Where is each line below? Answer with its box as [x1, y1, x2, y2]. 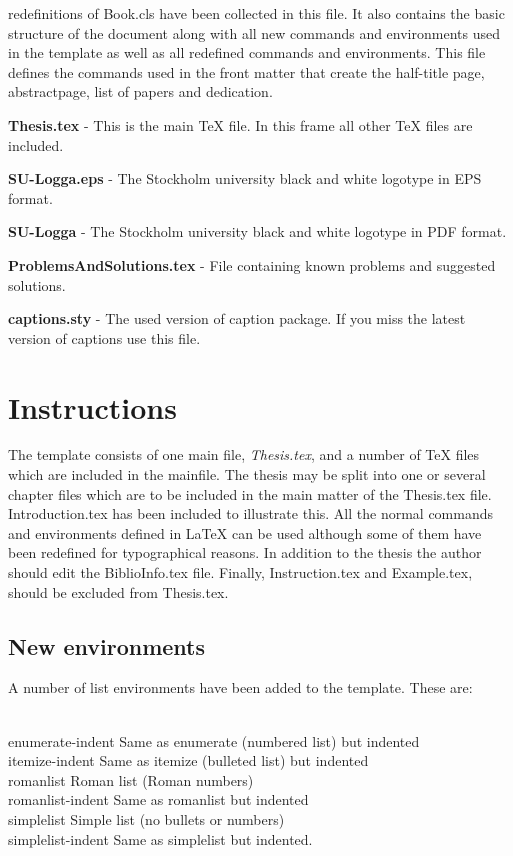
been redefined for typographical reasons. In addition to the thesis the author [8, 542, 482, 563]
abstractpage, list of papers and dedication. [8, 81, 273, 102]
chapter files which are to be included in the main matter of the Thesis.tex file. [8, 483, 492, 504]
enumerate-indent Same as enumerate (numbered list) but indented [8, 730, 420, 751]
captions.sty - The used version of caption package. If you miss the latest [8, 308, 466, 329]
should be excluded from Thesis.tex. [8, 581, 229, 602]
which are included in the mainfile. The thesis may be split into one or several [8, 464, 486, 485]
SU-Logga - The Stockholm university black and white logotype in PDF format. [8, 221, 507, 242]
